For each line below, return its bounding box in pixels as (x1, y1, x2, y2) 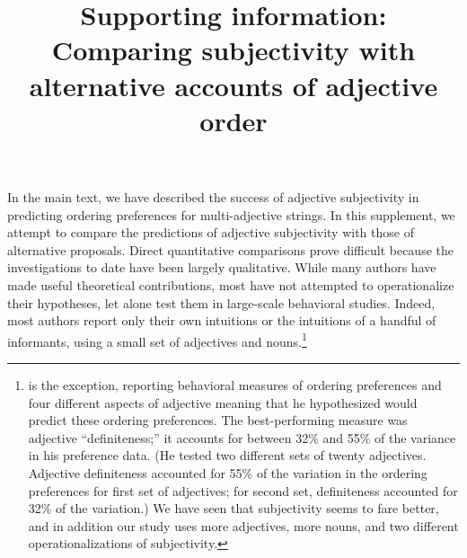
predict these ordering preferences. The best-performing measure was (28, 411, 408, 430)
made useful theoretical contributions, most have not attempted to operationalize (7, 275, 454, 294)
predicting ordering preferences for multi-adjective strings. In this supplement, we (7, 205, 455, 224)
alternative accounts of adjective (29, 66, 438, 103)
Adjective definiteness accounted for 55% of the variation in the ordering (28, 463, 427, 482)
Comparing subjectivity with (51, 31, 416, 68)
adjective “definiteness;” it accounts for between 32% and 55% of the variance (28, 428, 456, 447)
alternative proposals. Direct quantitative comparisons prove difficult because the (7, 240, 454, 259)
